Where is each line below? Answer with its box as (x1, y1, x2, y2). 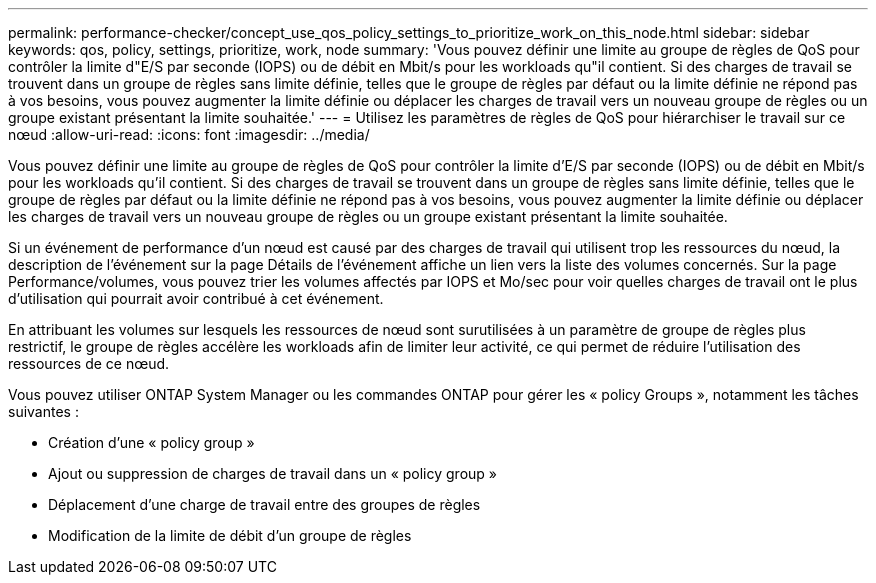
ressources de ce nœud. (8, 355, 170, 372)
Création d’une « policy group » (48, 434, 255, 451)
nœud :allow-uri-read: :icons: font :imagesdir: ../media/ (8, 126, 370, 143)
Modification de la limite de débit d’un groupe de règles (48, 527, 412, 544)
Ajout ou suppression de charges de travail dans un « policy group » (48, 465, 497, 482)
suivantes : (8, 403, 79, 420)
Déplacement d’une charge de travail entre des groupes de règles (48, 496, 481, 513)
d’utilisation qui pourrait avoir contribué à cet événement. (8, 290, 384, 307)
